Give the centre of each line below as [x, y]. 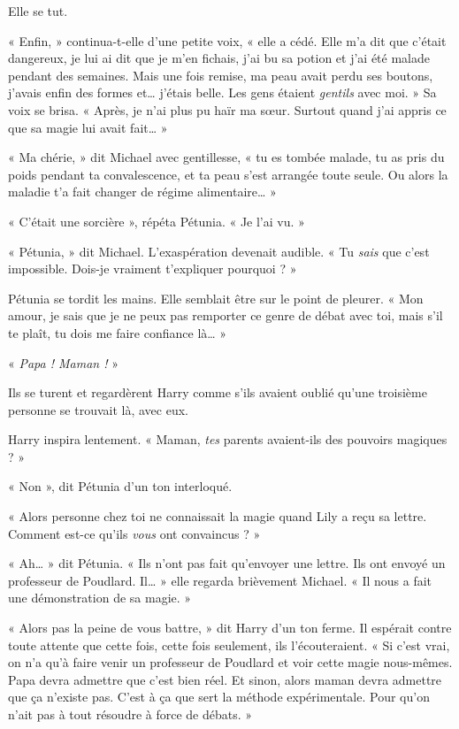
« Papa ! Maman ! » [63, 362]
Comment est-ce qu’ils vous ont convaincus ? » [134, 533]
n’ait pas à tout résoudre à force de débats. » [130, 714]
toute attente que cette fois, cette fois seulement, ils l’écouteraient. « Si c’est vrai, [229, 645]
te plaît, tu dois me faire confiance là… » [118, 332]
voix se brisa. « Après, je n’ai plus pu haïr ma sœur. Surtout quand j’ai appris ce [227, 109]
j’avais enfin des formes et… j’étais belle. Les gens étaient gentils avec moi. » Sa [222, 92]
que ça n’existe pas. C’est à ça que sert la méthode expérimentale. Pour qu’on [219, 697]
